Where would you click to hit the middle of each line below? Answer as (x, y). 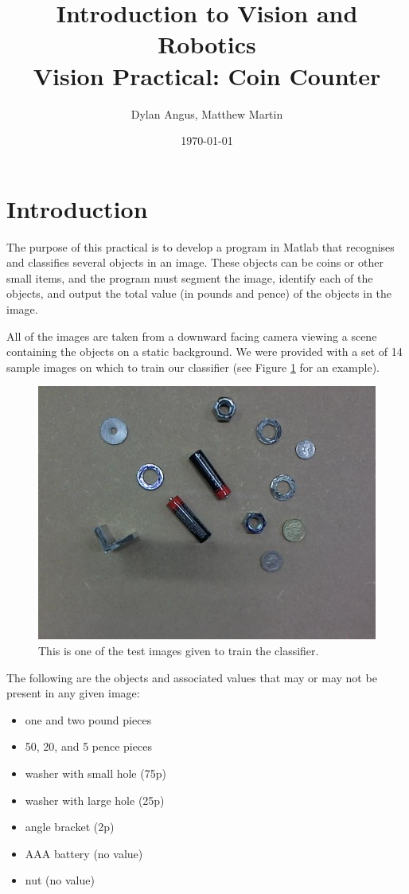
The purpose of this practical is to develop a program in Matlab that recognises (201, 246)
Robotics (207, 44)
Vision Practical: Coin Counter (207, 75)
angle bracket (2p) (70, 827)
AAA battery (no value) (84, 853)
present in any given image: (73, 693)
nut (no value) (60, 880)
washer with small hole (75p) (95, 773)
